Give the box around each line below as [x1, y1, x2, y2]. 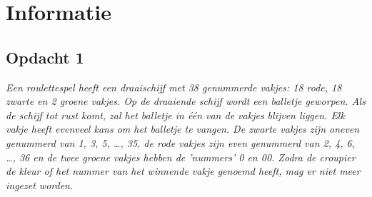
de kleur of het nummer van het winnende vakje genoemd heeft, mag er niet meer [6, 163, 361, 178]
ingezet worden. [6, 177, 74, 192]
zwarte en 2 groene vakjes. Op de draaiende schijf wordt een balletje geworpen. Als [6, 94, 366, 108]
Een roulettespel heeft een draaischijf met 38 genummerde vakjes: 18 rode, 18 [6, 79, 342, 94]
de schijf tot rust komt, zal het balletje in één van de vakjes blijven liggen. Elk [6, 107, 345, 122]
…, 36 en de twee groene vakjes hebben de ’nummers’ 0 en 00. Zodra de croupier [6, 149, 356, 164]
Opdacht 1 [6, 46, 84, 68]
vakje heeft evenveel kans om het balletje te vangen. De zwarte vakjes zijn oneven [6, 121, 360, 136]
